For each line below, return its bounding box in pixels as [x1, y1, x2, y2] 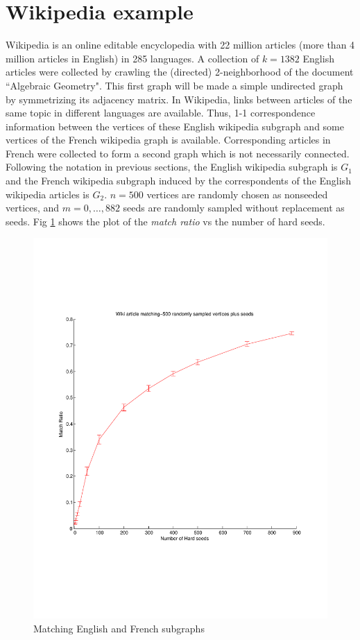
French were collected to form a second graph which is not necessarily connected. [6, 146, 350, 160]
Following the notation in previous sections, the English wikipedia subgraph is [6, 159, 338, 174]
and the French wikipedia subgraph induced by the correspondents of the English [6, 173, 351, 188]
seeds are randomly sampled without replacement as [123, 200, 345, 215]
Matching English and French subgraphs [33, 621, 205, 635]
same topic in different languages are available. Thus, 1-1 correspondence [6, 105, 316, 120]
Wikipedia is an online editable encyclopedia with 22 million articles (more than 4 [6, 37, 355, 52]
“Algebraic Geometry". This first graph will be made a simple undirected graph [6, 78, 343, 92]
